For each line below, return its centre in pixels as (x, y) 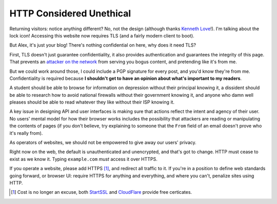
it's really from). (26, 133)
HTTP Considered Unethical (70, 13)
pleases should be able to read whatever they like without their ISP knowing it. (92, 102)
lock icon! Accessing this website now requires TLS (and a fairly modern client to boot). (102, 35)
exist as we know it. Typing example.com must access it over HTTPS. (83, 159)
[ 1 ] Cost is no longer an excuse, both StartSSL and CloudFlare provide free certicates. (102, 192)
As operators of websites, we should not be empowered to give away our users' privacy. (103, 142)
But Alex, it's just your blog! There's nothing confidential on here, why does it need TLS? (103, 45)
